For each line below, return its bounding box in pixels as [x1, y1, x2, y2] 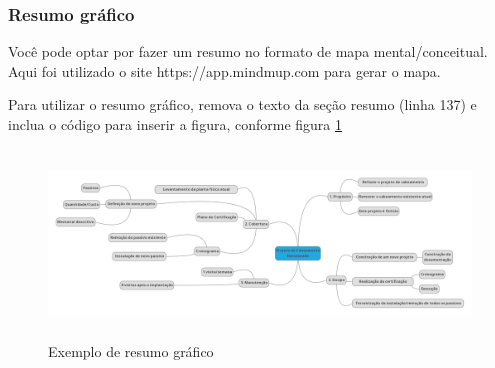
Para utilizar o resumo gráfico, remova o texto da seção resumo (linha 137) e [8, 94, 477, 115]
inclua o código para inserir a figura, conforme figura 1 [8, 114, 343, 134]
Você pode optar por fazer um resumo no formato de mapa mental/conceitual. [8, 41, 488, 62]
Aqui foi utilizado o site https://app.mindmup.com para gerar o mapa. [8, 60, 441, 81]
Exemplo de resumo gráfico [48, 341, 214, 362]
